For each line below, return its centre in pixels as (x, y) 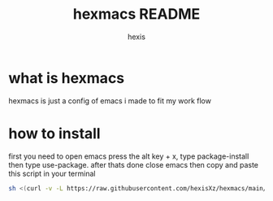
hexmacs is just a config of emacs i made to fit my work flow (110, 100)
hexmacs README (136, 14)
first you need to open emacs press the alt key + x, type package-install (129, 156)
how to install (54, 133)
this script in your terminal (52, 173)
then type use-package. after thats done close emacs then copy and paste (133, 164)
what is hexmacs (67, 78)
